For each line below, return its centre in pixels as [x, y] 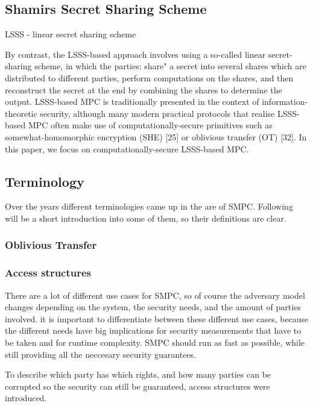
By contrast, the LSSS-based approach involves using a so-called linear [135, 54]
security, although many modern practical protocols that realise [157, 113]
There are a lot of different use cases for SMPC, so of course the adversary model [155, 295]
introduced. [26, 398]
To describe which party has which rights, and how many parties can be [138, 374]
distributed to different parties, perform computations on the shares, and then [149, 77]
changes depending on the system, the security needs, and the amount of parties [153, 307]
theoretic [21, 113]
